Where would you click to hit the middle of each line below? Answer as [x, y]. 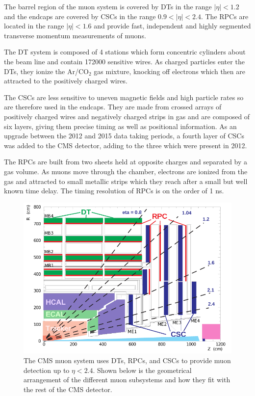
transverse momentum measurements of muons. [75, 35]
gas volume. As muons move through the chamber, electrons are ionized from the [126, 171]
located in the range [34, 26]
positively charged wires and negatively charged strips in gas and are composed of [127, 116]
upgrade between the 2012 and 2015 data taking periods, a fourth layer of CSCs [124, 136]
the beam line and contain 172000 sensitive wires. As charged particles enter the [124, 61]
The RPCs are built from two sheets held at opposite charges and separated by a [126, 162]
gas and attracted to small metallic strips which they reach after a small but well [126, 181]
